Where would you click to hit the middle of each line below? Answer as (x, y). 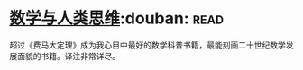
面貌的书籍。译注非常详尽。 (68, 56)
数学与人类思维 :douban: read (116, 18)
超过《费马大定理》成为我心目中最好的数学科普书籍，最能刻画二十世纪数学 (147, 45)
